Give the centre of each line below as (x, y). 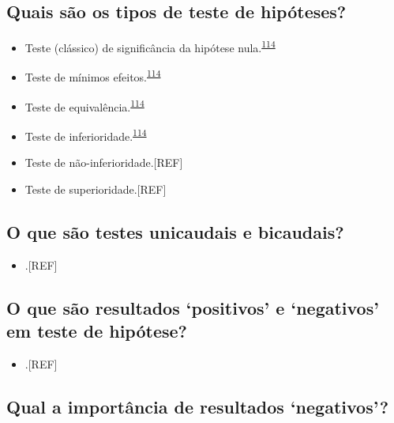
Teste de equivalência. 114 (84, 105)
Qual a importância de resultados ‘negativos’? (198, 406)
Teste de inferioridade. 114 (86, 134)
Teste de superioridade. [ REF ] (96, 189)
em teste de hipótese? (97, 330)
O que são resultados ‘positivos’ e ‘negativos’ (193, 307)
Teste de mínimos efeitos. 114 (93, 76)
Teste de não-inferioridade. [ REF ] (104, 162)
